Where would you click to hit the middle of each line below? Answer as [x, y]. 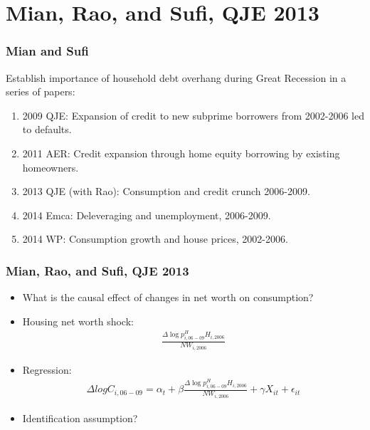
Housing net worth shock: [78, 321]
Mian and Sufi [47, 51]
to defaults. [47, 129]
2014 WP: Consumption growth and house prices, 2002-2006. [155, 239]
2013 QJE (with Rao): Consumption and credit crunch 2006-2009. [166, 191]
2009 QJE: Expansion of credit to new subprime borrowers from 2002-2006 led [193, 115]
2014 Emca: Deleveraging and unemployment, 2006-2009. [147, 215]
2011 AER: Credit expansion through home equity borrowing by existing [181, 153]
